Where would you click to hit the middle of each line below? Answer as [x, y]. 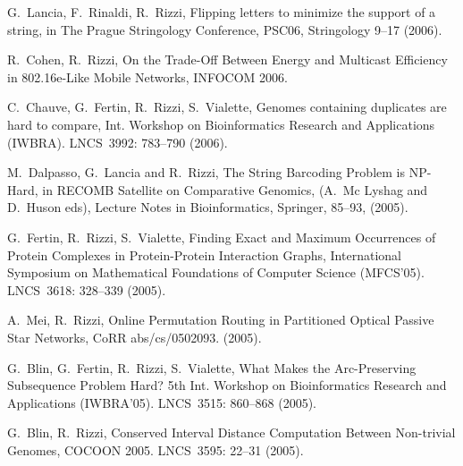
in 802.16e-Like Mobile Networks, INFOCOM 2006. [147, 76]
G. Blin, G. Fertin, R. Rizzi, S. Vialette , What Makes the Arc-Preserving [212, 367]
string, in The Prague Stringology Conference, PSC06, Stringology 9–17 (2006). [225, 29]
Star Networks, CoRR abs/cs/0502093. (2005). [135, 337]
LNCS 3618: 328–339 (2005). [87, 289]
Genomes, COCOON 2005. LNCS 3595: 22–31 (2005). [156, 449]
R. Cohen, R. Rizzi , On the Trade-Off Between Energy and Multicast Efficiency [227, 59]
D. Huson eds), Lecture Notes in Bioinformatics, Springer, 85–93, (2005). [208, 207]
